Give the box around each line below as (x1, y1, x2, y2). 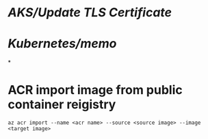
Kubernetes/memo (8, 36, 117, 52)
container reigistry (8, 97, 116, 112)
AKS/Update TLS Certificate (8, 5, 172, 20)
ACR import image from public (8, 82, 183, 98)
